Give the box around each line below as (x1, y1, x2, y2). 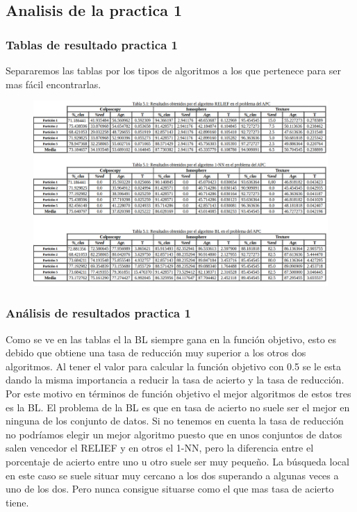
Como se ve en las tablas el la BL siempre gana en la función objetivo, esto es (6, 331, 337, 346)
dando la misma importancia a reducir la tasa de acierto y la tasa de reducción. (6, 372, 344, 387)
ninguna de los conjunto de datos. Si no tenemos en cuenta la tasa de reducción (6, 413, 344, 428)
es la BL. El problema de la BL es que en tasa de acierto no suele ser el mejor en (6, 399, 350, 414)
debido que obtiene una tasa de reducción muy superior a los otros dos (6, 345, 306, 360)
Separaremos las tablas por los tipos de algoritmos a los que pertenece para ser (6, 63, 342, 77)
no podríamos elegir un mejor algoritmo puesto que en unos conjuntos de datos (6, 427, 342, 441)
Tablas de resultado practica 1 (6, 35, 178, 53)
